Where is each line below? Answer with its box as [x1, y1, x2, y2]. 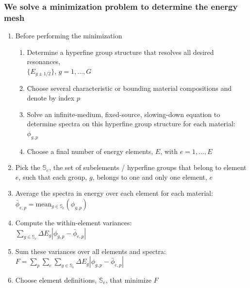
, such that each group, [18, 171, 87, 182]
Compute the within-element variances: [15, 217, 132, 227]
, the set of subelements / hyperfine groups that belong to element [49, 162, 247, 172]
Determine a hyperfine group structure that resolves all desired [27, 47, 214, 57]
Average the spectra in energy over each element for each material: [15, 188, 213, 198]
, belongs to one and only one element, [92, 171, 207, 182]
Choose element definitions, [15, 274, 97, 285]
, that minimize [105, 274, 151, 285]
